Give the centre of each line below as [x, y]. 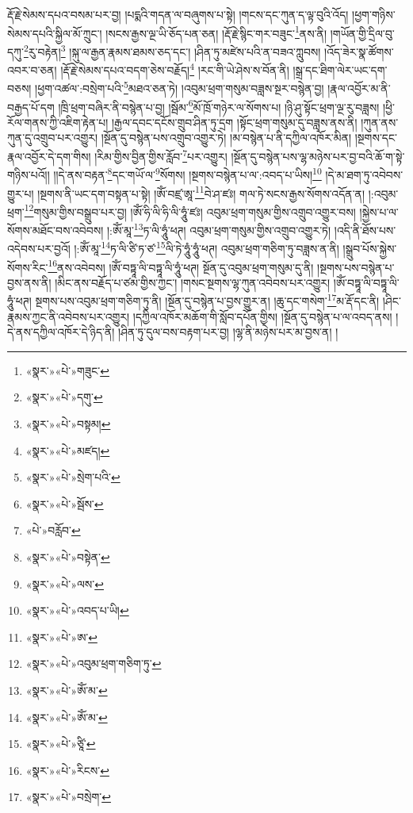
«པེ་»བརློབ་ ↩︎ [53, 530]
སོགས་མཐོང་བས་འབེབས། [55, 230]
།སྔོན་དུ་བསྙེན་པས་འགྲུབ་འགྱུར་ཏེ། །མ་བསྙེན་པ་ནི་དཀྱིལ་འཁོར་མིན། [226, 138]
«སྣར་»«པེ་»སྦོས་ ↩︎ [65, 503]
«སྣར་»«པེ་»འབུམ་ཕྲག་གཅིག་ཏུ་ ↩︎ [94, 663]
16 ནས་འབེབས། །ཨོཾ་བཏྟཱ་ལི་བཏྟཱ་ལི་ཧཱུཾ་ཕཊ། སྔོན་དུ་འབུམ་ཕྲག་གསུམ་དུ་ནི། [181, 266]
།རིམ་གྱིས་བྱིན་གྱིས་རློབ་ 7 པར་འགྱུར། [161, 155]
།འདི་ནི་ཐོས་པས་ [365, 230]
